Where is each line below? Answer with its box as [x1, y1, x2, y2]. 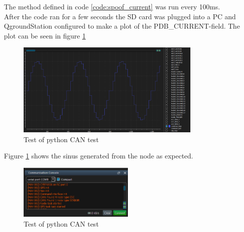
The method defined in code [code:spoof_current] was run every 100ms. [4, 1, 220, 11]
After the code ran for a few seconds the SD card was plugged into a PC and [4, 11, 236, 21]
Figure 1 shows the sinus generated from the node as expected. [4, 151, 193, 161]
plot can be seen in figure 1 [4, 30, 86, 40]
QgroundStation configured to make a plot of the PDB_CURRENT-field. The [4, 21, 240, 31]
